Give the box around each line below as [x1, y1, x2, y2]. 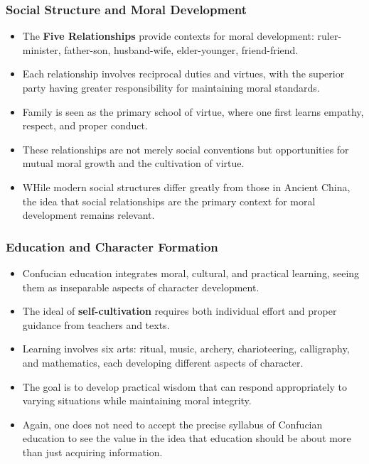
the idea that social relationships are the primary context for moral [22, 193, 316, 208]
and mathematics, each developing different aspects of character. [22, 355, 304, 369]
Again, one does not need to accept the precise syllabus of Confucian [22, 416, 323, 431]
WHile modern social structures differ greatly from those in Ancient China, [22, 179, 351, 194]
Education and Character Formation [6, 237, 218, 255]
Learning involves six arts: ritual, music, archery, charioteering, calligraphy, [22, 341, 350, 356]
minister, [22, 42, 61, 57]
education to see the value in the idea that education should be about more [22, 431, 351, 446]
